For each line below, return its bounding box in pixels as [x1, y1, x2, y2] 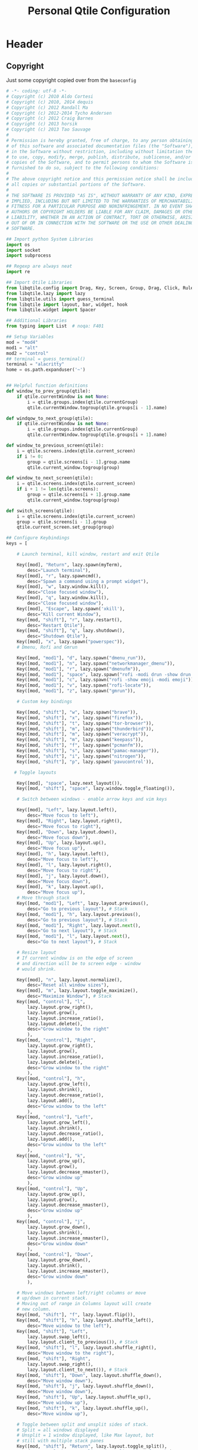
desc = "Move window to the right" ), [27, 1350, 115, 1357]
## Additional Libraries [6, 318, 67, 323]
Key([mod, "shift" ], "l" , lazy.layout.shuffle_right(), [16, 1345, 157, 1351]
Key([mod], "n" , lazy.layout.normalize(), [16, 977, 123, 983]
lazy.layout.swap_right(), [27, 1361, 94, 1367]
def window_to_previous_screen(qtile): [6, 442, 104, 448]
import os [6, 241, 31, 248]
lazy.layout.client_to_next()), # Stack [27, 1367, 128, 1373]
